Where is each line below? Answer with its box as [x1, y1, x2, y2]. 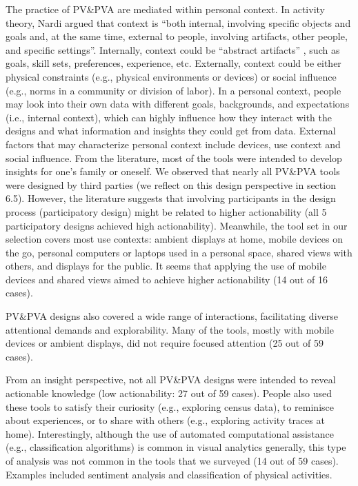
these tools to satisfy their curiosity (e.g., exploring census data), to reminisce [6, 399, 334, 414]
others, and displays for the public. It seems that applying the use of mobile [6, 259, 326, 273]
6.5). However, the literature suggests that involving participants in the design [6, 191, 336, 205]
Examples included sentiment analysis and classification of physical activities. [6, 467, 332, 481]
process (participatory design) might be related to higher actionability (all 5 [6, 204, 327, 219]
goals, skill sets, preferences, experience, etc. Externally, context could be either [6, 56, 341, 70]
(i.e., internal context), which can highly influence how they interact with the [6, 110, 332, 124]
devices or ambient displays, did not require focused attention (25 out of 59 [6, 336, 324, 350]
